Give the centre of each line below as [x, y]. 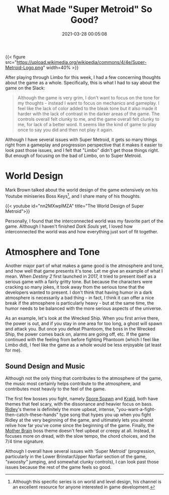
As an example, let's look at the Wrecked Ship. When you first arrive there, [82, 318]
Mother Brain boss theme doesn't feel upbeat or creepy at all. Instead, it [80, 431]
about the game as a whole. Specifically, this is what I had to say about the [82, 82]
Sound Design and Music [45, 366]
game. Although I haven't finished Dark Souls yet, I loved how [69, 226]
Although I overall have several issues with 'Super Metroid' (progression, [80, 451]
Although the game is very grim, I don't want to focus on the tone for [89, 98]
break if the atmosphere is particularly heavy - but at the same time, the [80, 303]
